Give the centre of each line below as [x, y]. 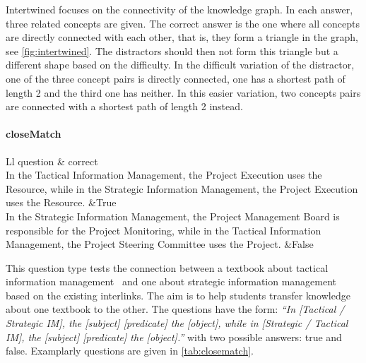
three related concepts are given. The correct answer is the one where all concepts [183, 23]
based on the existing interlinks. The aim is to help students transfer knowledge [178, 295]
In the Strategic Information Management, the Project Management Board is [173, 216]
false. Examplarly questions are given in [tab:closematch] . [130, 351]
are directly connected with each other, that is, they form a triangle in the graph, [182, 37]
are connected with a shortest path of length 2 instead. [124, 106]
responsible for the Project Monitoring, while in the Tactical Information [164, 230]
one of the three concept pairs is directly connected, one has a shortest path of [176, 78]
